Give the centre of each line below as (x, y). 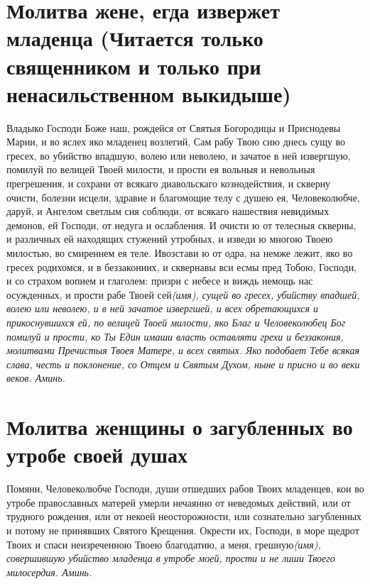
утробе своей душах (97, 454)
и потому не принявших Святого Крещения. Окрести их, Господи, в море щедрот (183, 530)
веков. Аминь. (36, 378)
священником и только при (134, 66)
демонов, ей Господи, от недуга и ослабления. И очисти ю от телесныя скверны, (181, 225)
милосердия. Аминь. (49, 572)
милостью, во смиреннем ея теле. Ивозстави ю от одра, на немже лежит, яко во (180, 253)
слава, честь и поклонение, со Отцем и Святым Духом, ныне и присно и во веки (183, 364)
